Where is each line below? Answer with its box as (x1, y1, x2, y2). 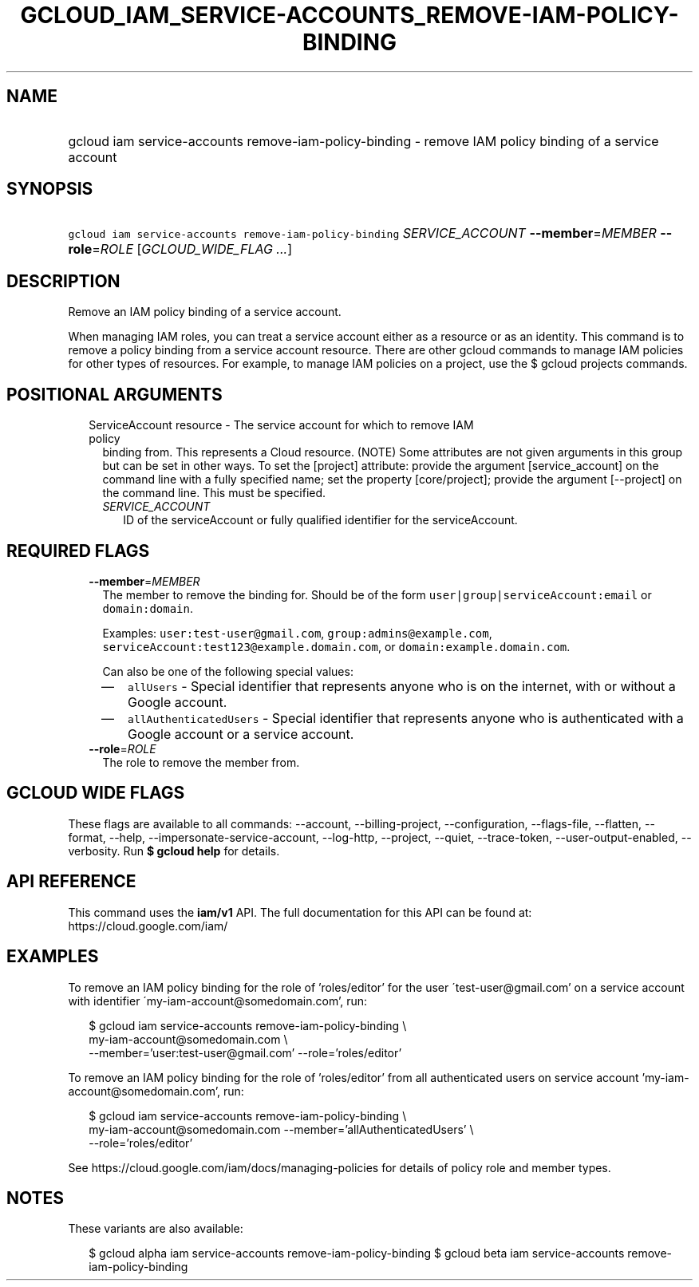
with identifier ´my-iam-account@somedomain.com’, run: (68, 993, 367, 1008)
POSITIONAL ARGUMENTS (6, 384, 223, 405)
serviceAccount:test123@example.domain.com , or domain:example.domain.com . (102, 639, 571, 653)
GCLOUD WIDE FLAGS (6, 783, 185, 803)
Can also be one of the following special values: (102, 664, 353, 678)
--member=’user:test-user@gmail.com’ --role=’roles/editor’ (89, 1045, 402, 1060)
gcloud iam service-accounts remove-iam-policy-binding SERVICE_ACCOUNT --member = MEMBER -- (68, 225, 673, 242)
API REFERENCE (6, 871, 136, 892)
